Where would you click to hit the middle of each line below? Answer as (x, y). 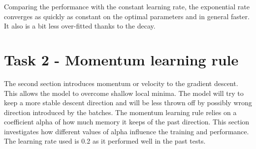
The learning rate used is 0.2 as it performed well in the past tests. (105, 141)
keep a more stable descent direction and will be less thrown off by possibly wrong (128, 103)
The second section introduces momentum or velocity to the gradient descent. (121, 83)
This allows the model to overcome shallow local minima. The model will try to (124, 93)
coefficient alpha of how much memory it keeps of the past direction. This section (127, 122)
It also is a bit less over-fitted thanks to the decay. (80, 26)
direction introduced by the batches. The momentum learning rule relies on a (120, 112)
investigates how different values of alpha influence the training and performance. (127, 131)
